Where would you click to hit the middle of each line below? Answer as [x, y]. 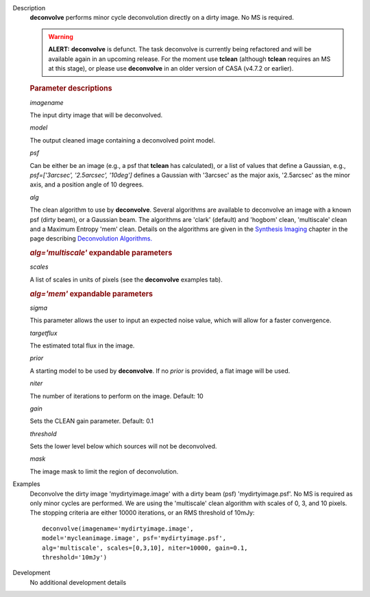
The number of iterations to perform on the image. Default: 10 [116, 396]
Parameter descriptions [71, 88]
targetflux [44, 333]
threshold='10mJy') [75, 557]
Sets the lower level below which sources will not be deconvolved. [123, 446]
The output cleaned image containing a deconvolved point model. [123, 140]
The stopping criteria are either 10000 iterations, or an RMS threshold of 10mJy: [142, 513]
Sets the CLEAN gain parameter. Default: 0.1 [92, 421]
